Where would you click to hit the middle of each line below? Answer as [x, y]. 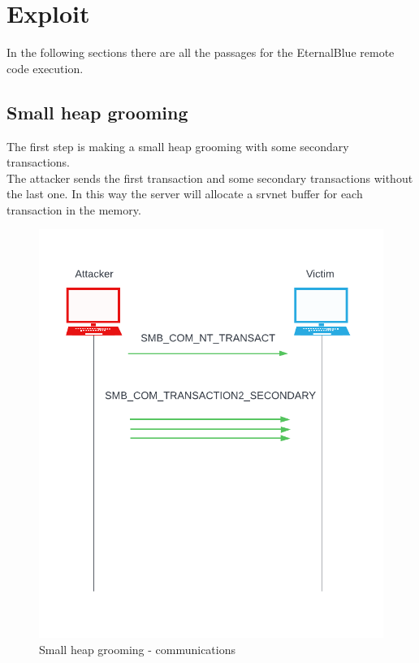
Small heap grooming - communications [138, 649]
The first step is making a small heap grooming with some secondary [178, 146]
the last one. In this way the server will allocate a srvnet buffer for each [185, 194]
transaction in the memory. [74, 209]
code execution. [45, 68]
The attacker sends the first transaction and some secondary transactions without [210, 178]
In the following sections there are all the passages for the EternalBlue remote [201, 52]
